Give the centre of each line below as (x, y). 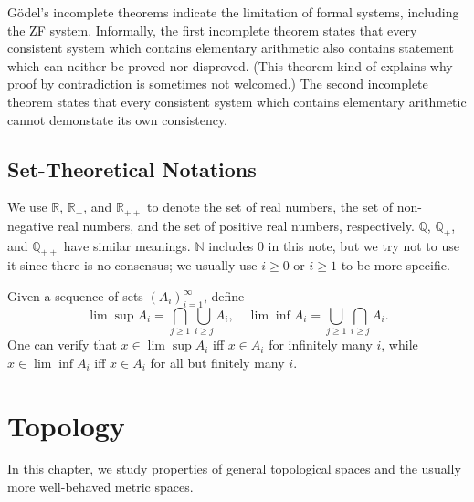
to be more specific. (395, 265)
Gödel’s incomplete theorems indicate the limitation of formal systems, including (233, 12)
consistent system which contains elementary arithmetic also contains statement (231, 48)
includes (231, 245)
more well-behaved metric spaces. (100, 487)
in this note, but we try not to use (363, 245)
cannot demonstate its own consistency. (118, 119)
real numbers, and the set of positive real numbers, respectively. (236, 225)
